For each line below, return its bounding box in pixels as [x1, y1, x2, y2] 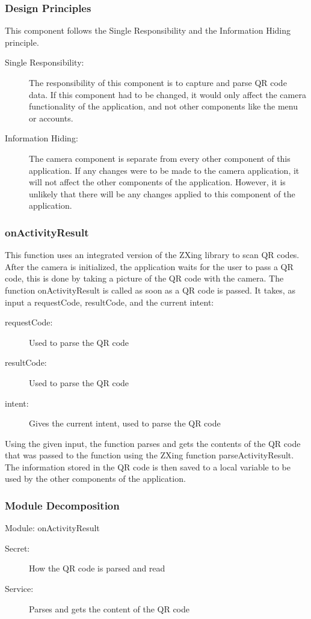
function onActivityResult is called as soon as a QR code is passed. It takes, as [5, 283, 295, 296]
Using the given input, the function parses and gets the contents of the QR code [5, 437, 301, 449]
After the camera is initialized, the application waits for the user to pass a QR [5, 260, 294, 273]
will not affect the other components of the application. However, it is [29, 176, 286, 188]
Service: [5, 582, 34, 595]
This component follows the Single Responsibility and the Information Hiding [5, 24, 291, 37]
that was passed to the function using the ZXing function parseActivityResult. [5, 449, 294, 461]
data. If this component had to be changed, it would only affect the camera [29, 88, 306, 100]
